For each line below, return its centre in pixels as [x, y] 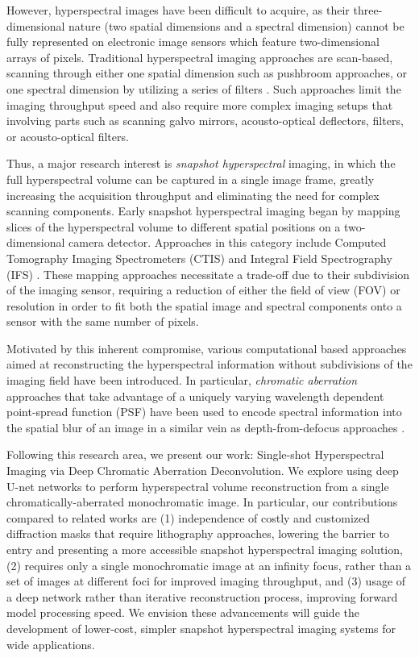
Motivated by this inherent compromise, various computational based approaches [207, 348]
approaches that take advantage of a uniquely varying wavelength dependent [195, 396]
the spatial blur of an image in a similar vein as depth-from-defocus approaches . [206, 427]
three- [368, 10]
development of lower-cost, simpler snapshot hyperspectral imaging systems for [201, 628]
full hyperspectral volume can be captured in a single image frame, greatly [191, 179]
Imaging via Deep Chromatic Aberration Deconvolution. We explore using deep [203, 471]
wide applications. [51, 644]
